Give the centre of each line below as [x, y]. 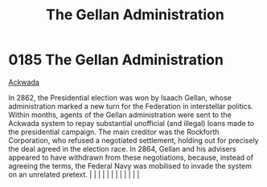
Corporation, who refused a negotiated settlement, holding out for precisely [133, 140]
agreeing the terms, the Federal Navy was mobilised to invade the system [130, 165]
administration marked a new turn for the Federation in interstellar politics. [131, 106]
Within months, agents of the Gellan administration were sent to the [120, 115]
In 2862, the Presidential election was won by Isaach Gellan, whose [120, 97]
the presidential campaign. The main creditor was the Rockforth [114, 132]
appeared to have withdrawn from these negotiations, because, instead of [131, 157]
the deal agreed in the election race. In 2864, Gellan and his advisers [122, 148]
